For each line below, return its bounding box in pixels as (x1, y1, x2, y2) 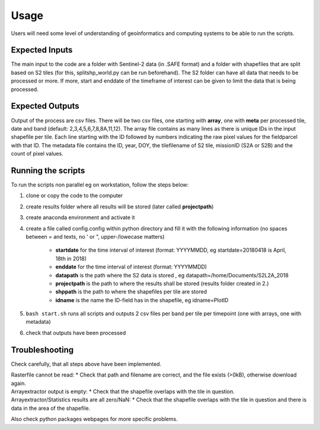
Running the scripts (11, 165, 85, 175)
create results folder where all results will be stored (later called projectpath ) (25, 203, 214, 210)
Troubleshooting (11, 344, 74, 355)
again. (11, 380, 27, 387)
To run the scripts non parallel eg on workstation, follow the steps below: (11, 181, 189, 188)
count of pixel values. (11, 150, 63, 157)
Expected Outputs (11, 101, 79, 111)
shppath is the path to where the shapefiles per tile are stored (55, 288, 207, 295)
